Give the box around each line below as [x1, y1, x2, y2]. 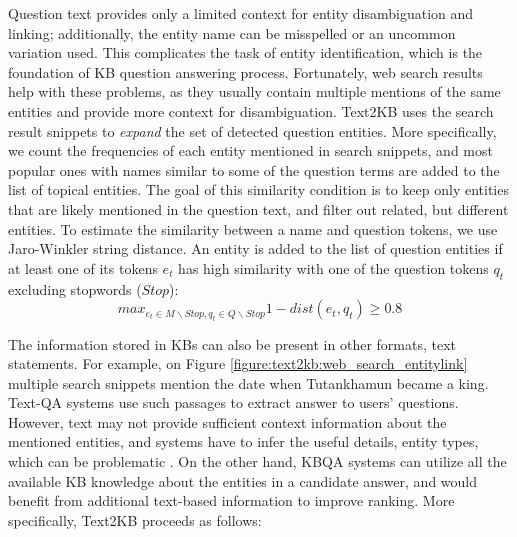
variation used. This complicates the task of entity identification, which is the [8, 42, 483, 63]
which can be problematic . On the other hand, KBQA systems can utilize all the [8, 451, 507, 472]
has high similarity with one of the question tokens [178, 257, 489, 278]
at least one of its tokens [8, 257, 158, 278]
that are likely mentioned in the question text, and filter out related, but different [8, 198, 509, 219]
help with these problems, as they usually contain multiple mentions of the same [8, 81, 501, 102]
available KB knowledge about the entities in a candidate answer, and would [8, 470, 477, 491]
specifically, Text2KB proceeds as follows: [8, 509, 262, 530]
